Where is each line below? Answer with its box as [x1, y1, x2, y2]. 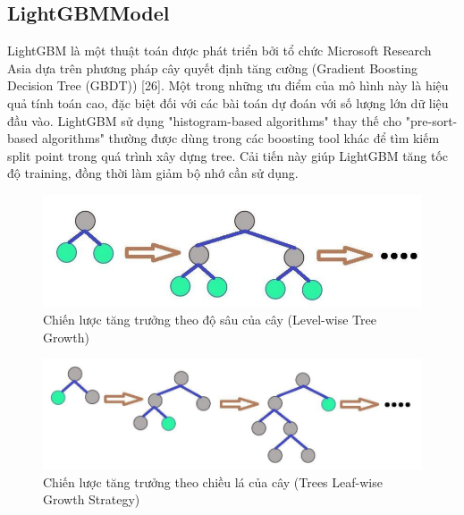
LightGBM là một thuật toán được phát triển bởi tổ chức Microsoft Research [7, 41, 432, 60]
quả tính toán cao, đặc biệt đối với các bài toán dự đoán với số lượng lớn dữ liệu [7, 93, 449, 112]
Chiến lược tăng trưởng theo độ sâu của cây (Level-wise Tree [43, 310, 376, 329]
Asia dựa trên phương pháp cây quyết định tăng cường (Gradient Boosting [7, 58, 418, 77]
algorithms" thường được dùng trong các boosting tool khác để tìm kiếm [41, 129, 440, 148]
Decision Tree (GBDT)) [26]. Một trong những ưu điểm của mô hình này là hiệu [7, 76, 449, 95]
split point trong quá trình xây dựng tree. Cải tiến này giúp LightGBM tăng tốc [7, 146, 449, 165]
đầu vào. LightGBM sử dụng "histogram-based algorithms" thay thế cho [7, 111, 402, 130]
